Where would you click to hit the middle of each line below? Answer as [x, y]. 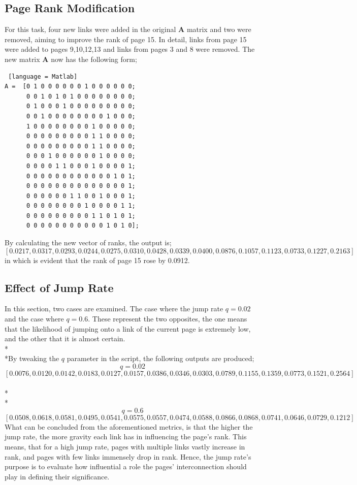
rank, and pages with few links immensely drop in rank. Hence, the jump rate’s [128, 456]
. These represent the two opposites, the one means [168, 319]
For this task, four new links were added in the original [90, 29]
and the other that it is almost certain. [65, 338]
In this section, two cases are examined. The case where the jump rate [114, 309]
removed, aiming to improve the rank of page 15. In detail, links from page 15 [126, 39]
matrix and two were [219, 29]
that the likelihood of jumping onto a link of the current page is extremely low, [128, 328]
